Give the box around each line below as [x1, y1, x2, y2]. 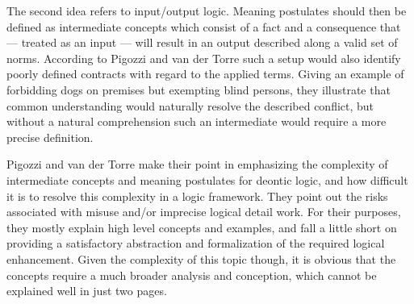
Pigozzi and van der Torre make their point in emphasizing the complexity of [6, 156, 388, 173]
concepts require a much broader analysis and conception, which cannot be [6, 266, 377, 283]
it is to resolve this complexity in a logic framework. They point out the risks [6, 187, 388, 204]
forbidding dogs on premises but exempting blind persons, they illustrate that [6, 81, 391, 98]
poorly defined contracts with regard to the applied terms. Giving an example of [6, 65, 404, 82]
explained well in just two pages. [6, 282, 167, 299]
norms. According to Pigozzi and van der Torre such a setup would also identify [6, 49, 401, 66]
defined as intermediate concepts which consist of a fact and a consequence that [6, 18, 401, 35]
